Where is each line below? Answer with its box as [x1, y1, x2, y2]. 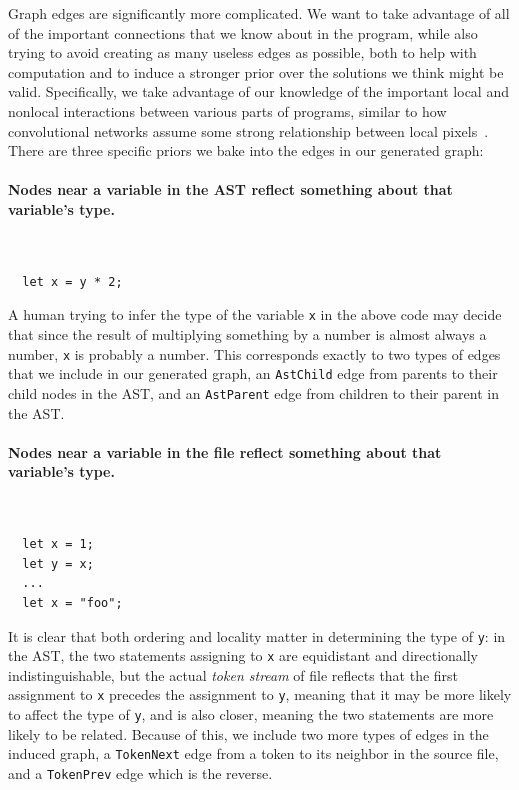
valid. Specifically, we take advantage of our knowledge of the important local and [8, 81, 509, 102]
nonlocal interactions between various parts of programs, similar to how [8, 100, 447, 121]
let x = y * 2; [22, 274, 123, 289]
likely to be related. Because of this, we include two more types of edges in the [8, 723, 489, 744]
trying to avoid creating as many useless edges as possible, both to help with [8, 42, 477, 63]
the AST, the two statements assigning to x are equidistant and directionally [8, 645, 479, 666]
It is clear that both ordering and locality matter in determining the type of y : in [8, 625, 506, 646]
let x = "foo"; [22, 595, 123, 610]
